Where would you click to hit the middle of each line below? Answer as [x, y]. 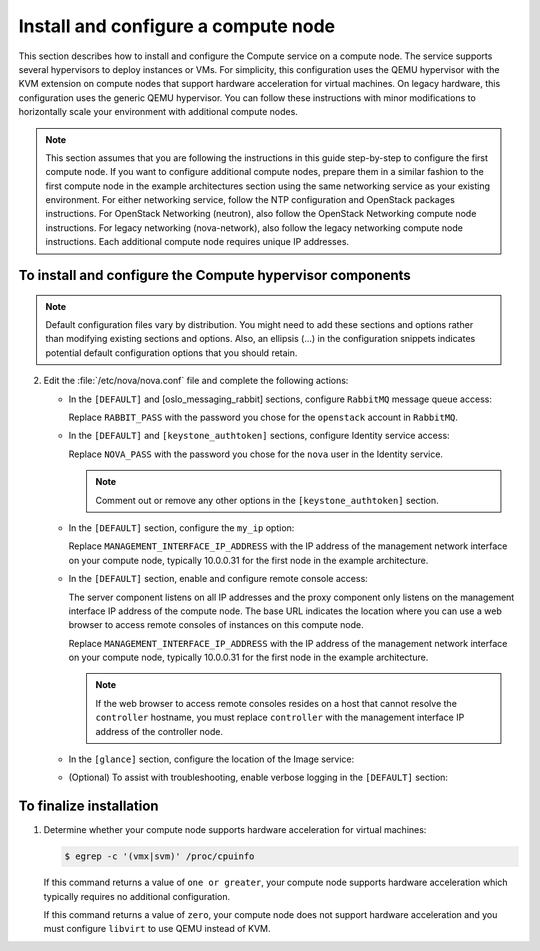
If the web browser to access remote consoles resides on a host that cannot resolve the [276, 703]
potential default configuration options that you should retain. [171, 352]
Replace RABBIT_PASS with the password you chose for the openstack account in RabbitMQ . [263, 417]
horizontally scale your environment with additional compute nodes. [158, 112]
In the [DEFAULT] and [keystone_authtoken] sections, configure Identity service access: [259, 436]
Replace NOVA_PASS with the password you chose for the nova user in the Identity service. [256, 454]
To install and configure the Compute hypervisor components [215, 275]
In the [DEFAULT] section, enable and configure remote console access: [218, 579]
